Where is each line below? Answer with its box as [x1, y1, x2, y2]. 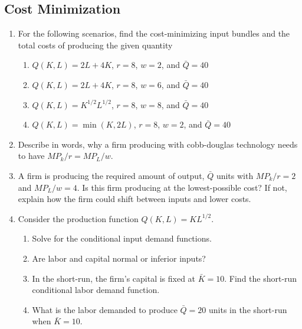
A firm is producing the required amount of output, [18, 169, 205, 181]
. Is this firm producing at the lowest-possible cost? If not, [77, 181, 287, 193]
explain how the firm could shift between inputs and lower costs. [18, 193, 251, 205]
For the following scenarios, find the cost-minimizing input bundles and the [18, 27, 290, 40]
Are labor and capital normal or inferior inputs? [32, 252, 206, 264]
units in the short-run [209, 303, 287, 315]
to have [18, 149, 45, 162]
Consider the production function [18, 212, 139, 224]
